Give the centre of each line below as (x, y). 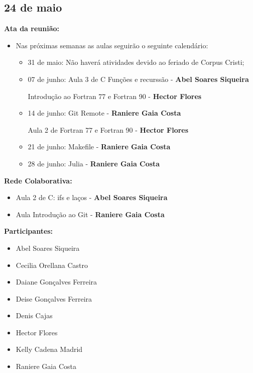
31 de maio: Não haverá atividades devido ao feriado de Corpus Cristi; (136, 62)
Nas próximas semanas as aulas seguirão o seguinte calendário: (112, 45)
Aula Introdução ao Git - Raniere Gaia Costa (90, 214)
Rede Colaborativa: (38, 180)
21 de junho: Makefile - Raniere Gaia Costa (99, 147)
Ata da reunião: (32, 28)
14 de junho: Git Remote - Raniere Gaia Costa (104, 113)
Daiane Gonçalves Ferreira (56, 282)
